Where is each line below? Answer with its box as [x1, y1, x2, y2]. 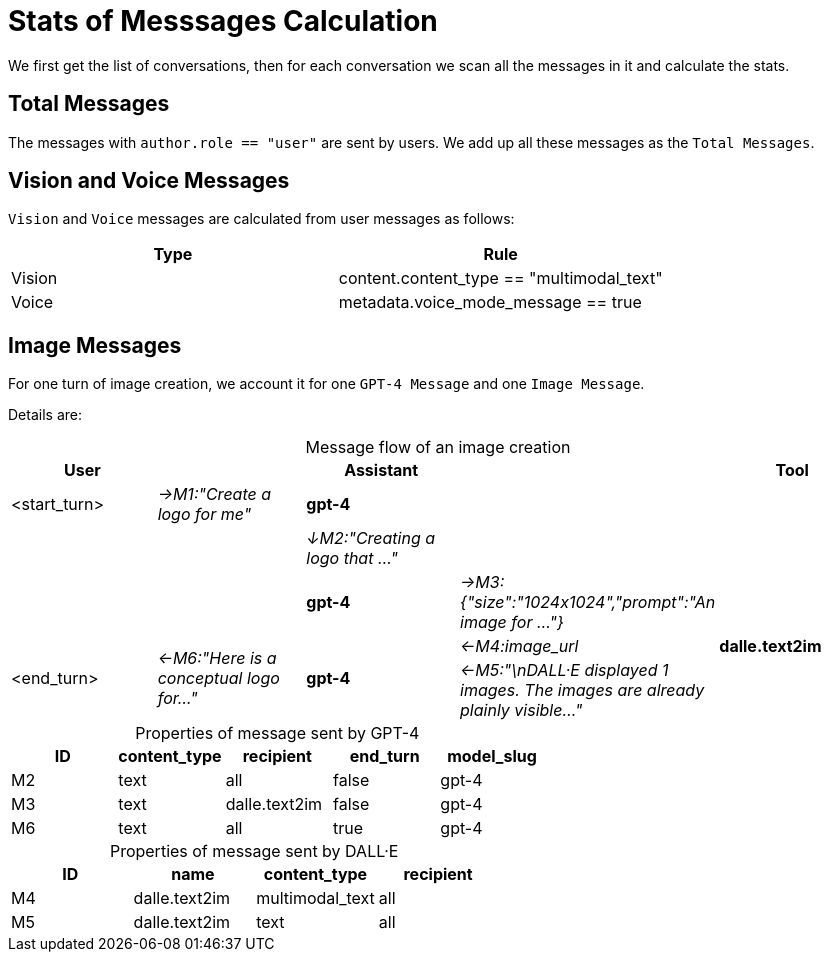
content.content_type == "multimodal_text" [338, 268, 663, 289]
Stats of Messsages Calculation [8, 4, 438, 38]
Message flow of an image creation [305, 437, 571, 458]
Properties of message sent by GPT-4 [135, 723, 420, 744]
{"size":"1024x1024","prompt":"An [460, 592, 716, 613]
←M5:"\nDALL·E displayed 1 [460, 660, 669, 681]
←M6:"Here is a [157, 648, 277, 669]
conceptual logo [157, 668, 280, 689]
